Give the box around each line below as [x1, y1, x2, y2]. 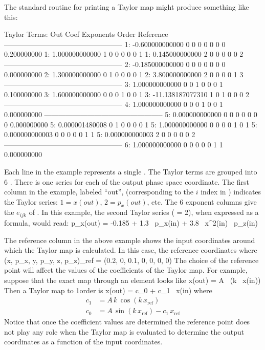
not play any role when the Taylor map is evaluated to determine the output [4, 326, 245, 337]
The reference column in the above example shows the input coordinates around [4, 234, 255, 245]
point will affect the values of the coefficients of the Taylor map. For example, [4, 265, 248, 275]
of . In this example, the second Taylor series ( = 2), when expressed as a [29, 207, 259, 217]
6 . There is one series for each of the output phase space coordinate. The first [4, 176, 249, 187]
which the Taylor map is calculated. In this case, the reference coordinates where [4, 245, 257, 255]
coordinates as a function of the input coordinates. [4, 336, 163, 347]
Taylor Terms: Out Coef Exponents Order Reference [4, 29, 168, 39]
